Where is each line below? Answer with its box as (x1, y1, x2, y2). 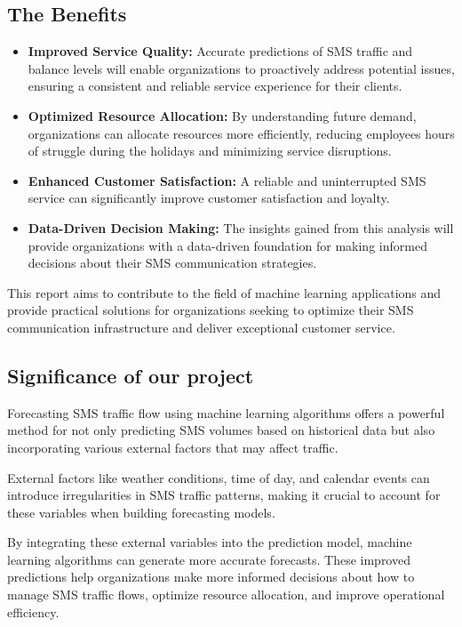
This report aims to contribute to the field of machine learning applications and (7, 283, 442, 301)
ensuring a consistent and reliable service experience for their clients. (28, 76, 402, 95)
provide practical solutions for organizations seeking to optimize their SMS (7, 301, 414, 319)
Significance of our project (7, 361, 254, 389)
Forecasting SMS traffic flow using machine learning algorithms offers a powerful (7, 403, 445, 422)
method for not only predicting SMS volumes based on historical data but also (7, 421, 435, 439)
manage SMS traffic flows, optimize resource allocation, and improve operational (7, 585, 445, 604)
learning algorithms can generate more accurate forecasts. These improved (7, 550, 410, 568)
